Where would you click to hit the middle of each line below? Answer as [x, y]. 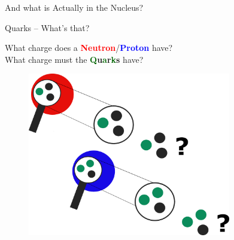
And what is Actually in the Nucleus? [74, 7]
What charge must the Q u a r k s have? [74, 59]
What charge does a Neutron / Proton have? [89, 48]
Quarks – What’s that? [47, 27]
